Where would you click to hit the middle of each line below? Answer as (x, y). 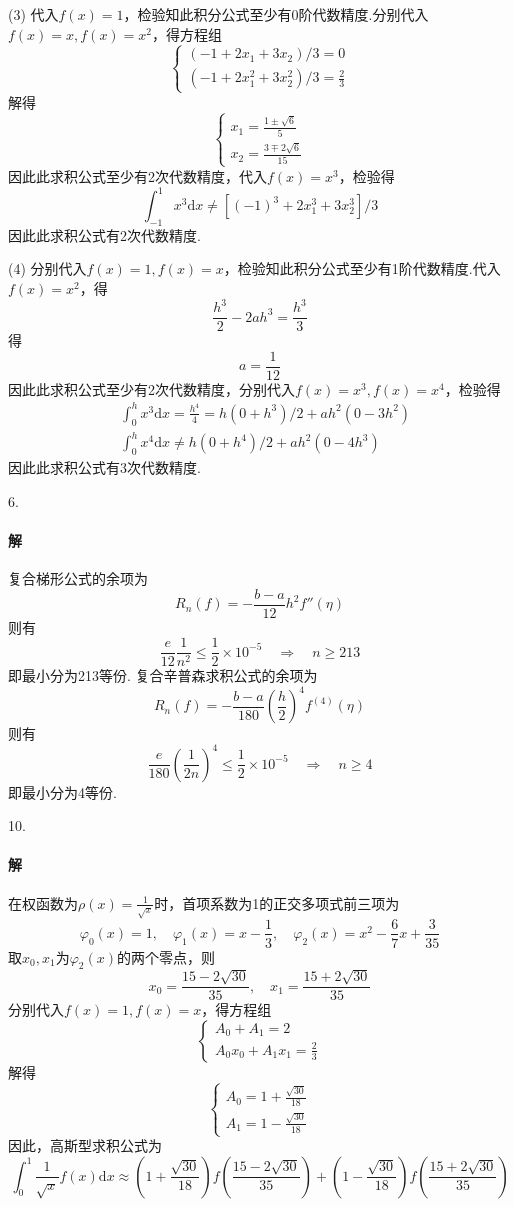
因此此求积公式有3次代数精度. (104, 467)
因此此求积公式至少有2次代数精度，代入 (137, 175)
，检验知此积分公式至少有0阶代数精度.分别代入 (276, 14)
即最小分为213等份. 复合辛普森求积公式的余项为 (163, 675)
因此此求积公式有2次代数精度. (104, 234)
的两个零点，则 (165, 956)
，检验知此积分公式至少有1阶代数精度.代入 (362, 268)
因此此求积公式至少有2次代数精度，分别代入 (151, 388)
